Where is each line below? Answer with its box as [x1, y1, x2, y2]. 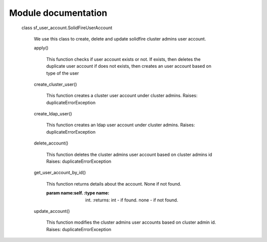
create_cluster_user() [34, 81, 77, 87]
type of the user [46, 70, 79, 76]
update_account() [34, 208, 70, 214]
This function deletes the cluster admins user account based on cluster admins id [46, 151, 213, 157]
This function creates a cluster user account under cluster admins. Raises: [46, 93, 198, 98]
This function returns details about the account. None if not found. [46, 181, 181, 187]
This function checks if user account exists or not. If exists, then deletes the [46, 56, 201, 62]
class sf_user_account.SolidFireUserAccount [21, 25, 113, 31]
